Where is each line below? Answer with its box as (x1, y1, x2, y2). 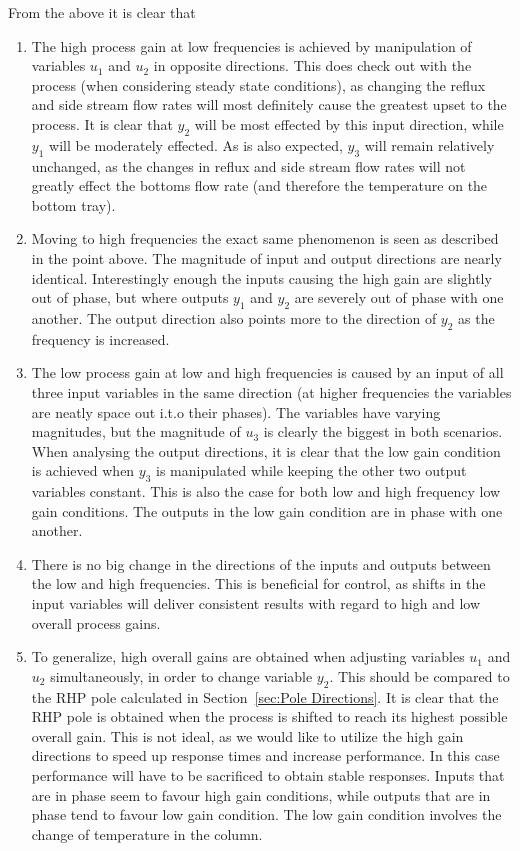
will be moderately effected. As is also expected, (49, 134, 343, 155)
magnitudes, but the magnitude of (31, 421, 241, 442)
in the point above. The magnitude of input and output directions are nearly (31, 247, 502, 268)
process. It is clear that (31, 113, 173, 134)
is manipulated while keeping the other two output (156, 460, 467, 481)
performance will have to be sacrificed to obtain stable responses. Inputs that (31, 765, 505, 785)
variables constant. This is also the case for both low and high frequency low (31, 481, 501, 502)
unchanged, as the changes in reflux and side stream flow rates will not (31, 155, 466, 176)
